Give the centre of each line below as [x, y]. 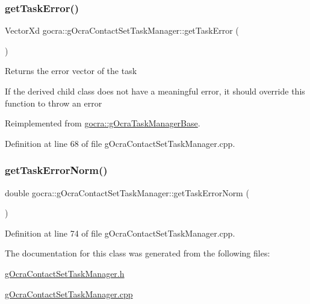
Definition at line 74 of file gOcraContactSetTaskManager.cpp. [120, 233]
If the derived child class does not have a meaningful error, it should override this [155, 91]
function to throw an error [54, 103]
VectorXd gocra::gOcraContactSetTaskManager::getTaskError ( [122, 30]
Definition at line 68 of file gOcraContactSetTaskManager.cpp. [120, 143]
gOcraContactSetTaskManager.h [65, 273]
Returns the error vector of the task [71, 71]
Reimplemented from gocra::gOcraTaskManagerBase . [103, 123]
